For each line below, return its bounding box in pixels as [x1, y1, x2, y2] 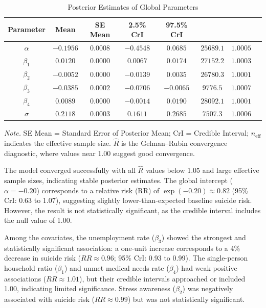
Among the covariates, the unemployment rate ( [4, 232, 155, 242]
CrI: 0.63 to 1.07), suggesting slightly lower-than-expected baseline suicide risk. [4, 195, 252, 206]
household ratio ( [4, 262, 58, 273]
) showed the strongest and [161, 232, 246, 242]
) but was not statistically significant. [127, 294, 245, 304]
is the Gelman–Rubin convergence [121, 137, 228, 148]
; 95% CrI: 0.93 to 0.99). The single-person [114, 252, 248, 263]
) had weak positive [176, 262, 237, 273]
